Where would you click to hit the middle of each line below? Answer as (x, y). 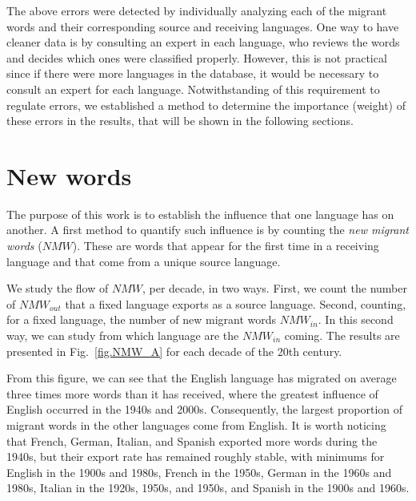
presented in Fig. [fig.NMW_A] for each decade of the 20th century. (174, 351)
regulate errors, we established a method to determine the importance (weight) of (206, 105)
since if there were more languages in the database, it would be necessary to (193, 73)
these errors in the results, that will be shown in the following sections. (180, 121)
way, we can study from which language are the (123, 335)
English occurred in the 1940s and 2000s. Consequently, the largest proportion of (205, 409)
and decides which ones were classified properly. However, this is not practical (197, 57)
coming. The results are (342, 335)
